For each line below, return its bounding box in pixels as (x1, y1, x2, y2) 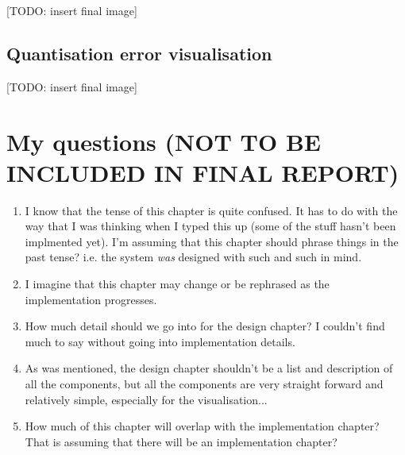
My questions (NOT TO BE (6, 125, 321, 157)
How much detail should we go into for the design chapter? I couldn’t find (25, 318, 385, 334)
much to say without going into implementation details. (25, 333, 295, 349)
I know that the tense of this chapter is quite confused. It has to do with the (25, 202, 398, 218)
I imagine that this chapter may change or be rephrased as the (25, 276, 330, 292)
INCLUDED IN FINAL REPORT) (6, 156, 399, 188)
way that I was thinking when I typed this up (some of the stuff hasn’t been (25, 218, 396, 234)
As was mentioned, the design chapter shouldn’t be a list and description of (25, 360, 393, 376)
